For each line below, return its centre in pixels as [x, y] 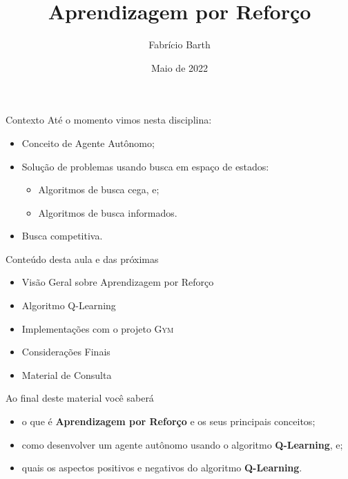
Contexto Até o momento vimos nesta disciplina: [109, 120]
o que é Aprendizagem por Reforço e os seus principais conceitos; [168, 421]
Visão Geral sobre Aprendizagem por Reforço [118, 282]
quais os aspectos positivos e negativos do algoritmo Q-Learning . [162, 468]
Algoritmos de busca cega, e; [99, 189]
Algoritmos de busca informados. [108, 212]
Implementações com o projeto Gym [98, 328]
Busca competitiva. [62, 236]
